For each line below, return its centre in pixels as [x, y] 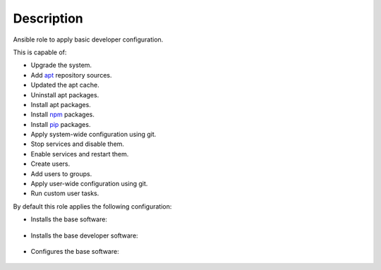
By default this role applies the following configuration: [92, 206]
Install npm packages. [62, 115]
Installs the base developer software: [84, 235]
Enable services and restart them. [80, 154]
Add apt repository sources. [71, 75]
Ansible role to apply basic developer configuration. [88, 39]
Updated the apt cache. [65, 85]
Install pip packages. [61, 124]
